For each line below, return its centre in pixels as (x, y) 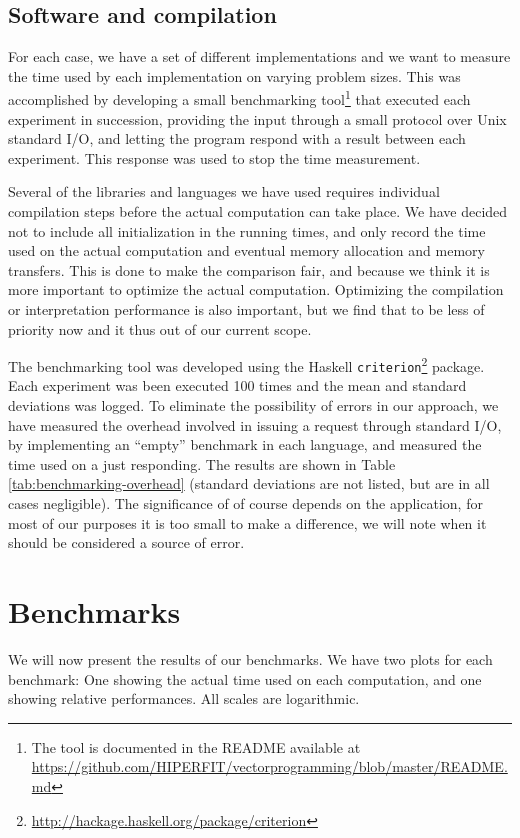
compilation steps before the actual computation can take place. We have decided (258, 211)
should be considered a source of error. (126, 542)
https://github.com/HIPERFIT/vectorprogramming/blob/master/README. (269, 766)
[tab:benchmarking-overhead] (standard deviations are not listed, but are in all (249, 483)
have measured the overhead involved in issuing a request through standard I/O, (255, 424)
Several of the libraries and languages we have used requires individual (224, 191)
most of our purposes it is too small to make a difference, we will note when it (247, 522)
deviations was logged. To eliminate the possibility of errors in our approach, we (253, 405)
